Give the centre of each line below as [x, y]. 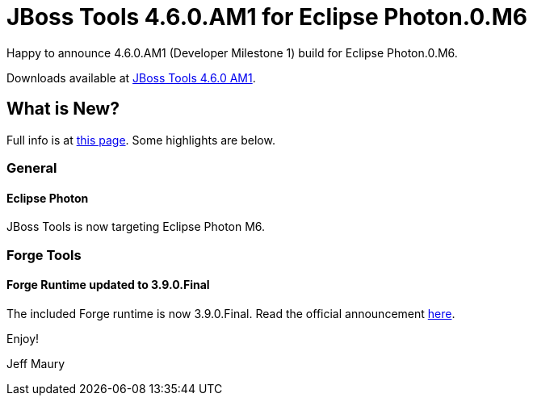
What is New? [63, 109]
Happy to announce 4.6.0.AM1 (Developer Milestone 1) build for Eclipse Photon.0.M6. [232, 52]
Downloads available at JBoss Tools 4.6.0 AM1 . [131, 77]
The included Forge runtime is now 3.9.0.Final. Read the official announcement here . [231, 313]
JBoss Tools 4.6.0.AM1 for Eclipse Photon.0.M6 [267, 17]
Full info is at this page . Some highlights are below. [141, 140]
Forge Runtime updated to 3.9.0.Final [108, 285]
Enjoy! [23, 338]
